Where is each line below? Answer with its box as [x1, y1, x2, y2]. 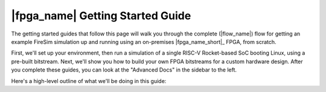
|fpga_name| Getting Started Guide [11, 9, 191, 22]
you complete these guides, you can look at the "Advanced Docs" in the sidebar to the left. [11, 66, 237, 73]
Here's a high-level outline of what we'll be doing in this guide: [11, 77, 167, 84]
